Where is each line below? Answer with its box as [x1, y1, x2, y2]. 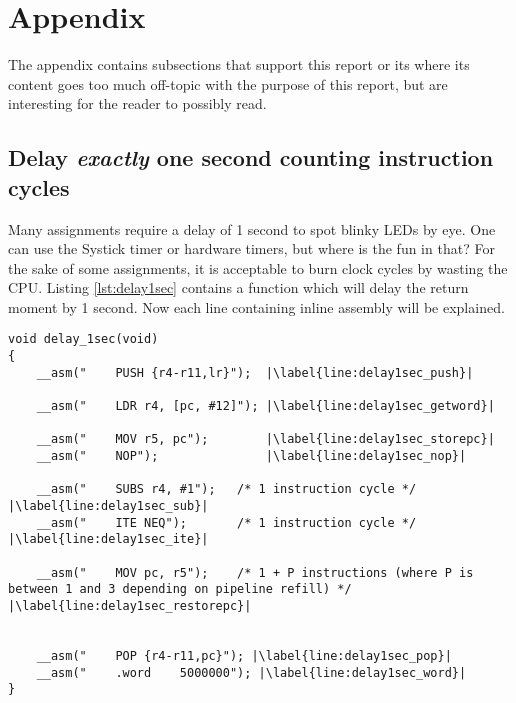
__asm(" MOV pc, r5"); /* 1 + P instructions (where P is [36, 565, 474, 580]
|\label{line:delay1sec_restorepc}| [8, 598, 252, 613]
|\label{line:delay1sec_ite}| [8, 532, 209, 547]
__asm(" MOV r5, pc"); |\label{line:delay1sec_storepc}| [36, 432, 495, 447]
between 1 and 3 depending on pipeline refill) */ [8, 582, 352, 597]
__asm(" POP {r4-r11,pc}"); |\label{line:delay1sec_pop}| [36, 648, 452, 663]
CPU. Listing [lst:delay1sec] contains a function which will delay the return [8, 277, 469, 298]
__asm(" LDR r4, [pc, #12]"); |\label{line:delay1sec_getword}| [36, 399, 495, 414]
